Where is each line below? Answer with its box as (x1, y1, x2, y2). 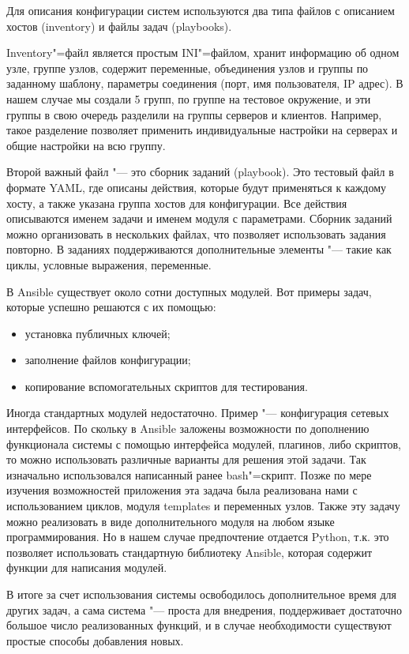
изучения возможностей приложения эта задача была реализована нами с (6, 482, 358, 498)
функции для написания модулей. (6, 559, 167, 576)
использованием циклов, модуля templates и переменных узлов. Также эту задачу (6, 498, 400, 514)
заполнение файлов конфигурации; (24, 351, 191, 368)
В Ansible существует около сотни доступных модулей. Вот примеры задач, (6, 283, 372, 299)
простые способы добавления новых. (6, 632, 184, 648)
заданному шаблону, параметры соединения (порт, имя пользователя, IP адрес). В (6, 75, 403, 92)
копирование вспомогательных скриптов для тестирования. (24, 378, 308, 394)
